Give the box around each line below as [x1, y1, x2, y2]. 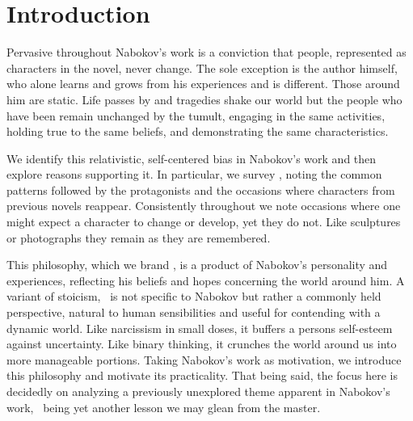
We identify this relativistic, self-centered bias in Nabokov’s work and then [6, 149, 377, 166]
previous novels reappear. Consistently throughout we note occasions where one [6, 197, 401, 214]
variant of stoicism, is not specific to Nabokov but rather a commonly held [6, 288, 381, 305]
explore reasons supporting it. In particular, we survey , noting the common [6, 166, 382, 183]
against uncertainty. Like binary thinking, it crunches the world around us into [6, 335, 397, 352]
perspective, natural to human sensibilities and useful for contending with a [6, 304, 381, 321]
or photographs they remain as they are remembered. [6, 229, 271, 246]
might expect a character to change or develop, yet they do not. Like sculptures [6, 213, 401, 230]
